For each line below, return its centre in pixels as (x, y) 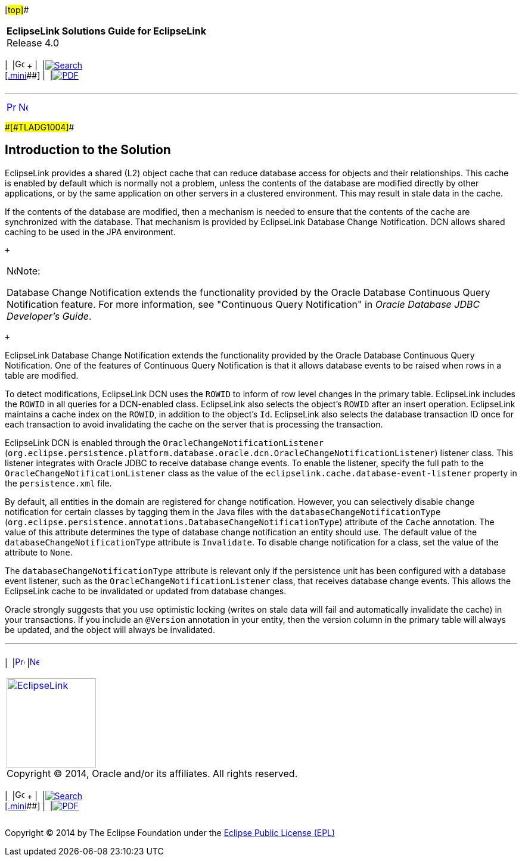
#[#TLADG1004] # (40, 127)
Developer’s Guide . (49, 316)
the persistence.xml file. (58, 483)
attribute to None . (39, 552)
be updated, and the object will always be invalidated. (110, 629)
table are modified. (42, 375)
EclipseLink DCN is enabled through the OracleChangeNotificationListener (164, 442)
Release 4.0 (33, 43)
